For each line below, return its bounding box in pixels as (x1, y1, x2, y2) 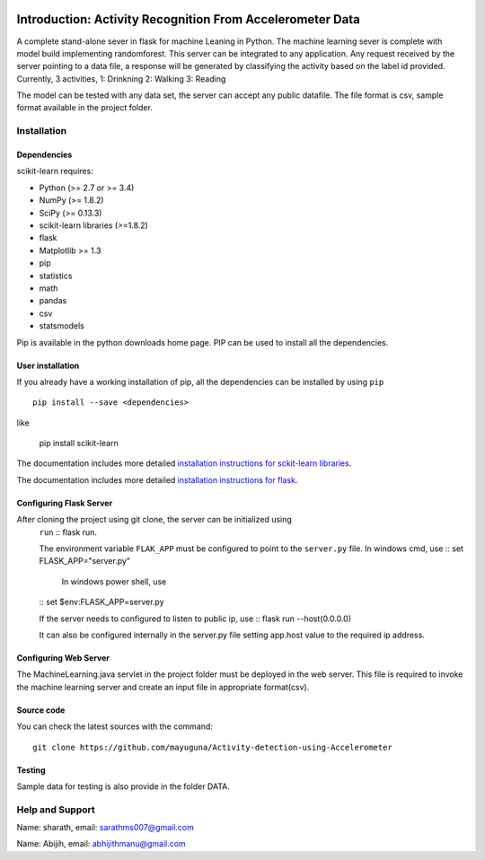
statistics (39, 270, 73, 281)
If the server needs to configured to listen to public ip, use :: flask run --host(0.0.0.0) (39, 613, 352, 624)
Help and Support (16, 803, 95, 816)
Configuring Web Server (16, 652, 110, 663)
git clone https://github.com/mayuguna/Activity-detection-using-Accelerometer (32, 742, 392, 752)
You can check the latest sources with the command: (16, 721, 213, 732)
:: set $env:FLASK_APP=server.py (39, 597, 164, 608)
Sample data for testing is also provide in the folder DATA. (16, 781, 231, 792)
